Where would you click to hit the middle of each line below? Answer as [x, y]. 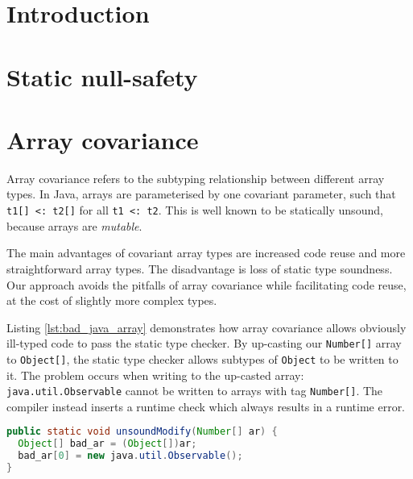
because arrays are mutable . [74, 225]
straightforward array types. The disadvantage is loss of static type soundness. [200, 268]
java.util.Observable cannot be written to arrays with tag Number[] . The [195, 391]
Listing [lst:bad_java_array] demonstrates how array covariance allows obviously [206, 327]
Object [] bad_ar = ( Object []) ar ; [107, 444]
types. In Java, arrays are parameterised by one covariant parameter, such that [201, 194]
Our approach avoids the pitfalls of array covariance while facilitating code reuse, [206, 284]
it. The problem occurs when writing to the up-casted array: [155, 375]
